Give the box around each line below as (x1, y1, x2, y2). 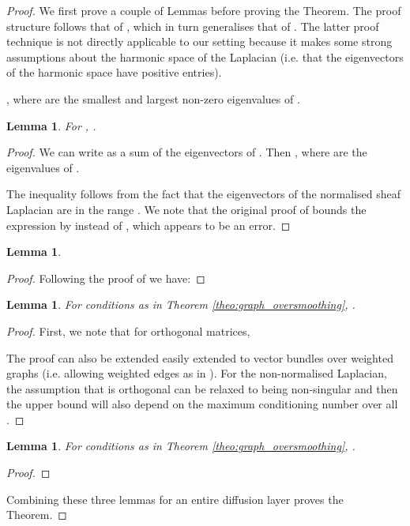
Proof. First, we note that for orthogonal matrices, (6, 322, 250, 339)
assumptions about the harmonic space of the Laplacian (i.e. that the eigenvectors (6, 48, 404, 65)
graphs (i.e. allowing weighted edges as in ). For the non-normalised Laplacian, (6, 365, 387, 381)
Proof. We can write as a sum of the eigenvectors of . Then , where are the (6, 144, 367, 160)
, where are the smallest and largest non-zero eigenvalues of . (6, 90, 300, 107)
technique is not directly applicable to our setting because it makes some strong (6, 33, 393, 50)
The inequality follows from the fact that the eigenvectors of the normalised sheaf (6, 186, 401, 202)
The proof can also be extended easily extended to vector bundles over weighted (6, 349, 393, 366)
